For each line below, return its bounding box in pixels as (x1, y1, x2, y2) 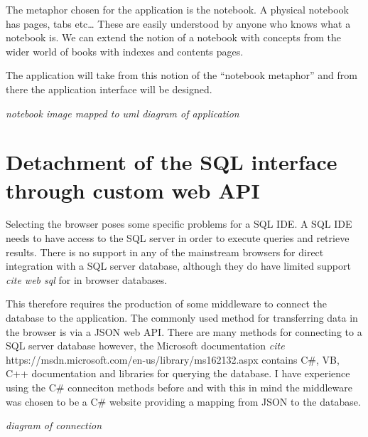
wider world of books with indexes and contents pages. (6, 43, 244, 58)
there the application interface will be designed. (6, 81, 212, 96)
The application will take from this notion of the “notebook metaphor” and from (6, 68, 357, 83)
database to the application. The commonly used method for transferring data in (6, 310, 358, 325)
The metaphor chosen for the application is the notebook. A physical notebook (6, 2, 349, 16)
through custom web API (6, 175, 260, 204)
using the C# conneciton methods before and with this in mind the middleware (6, 380, 352, 394)
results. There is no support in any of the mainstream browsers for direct (6, 244, 324, 259)
